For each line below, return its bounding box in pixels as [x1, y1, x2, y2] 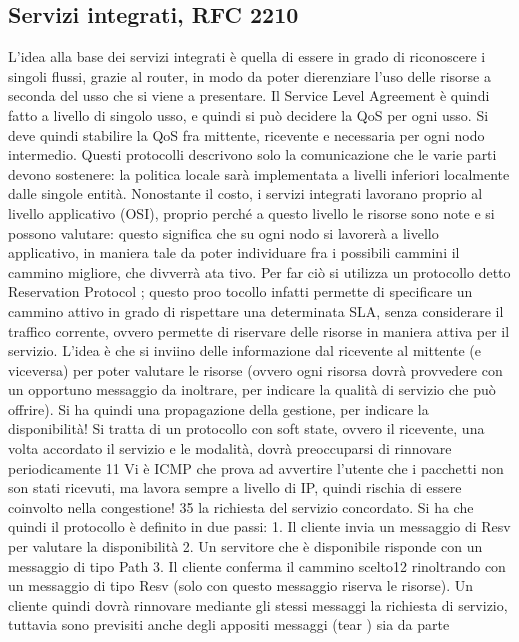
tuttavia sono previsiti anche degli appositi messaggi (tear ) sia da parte [8, 614, 450, 635]
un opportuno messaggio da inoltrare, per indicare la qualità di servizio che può [8, 379, 496, 400]
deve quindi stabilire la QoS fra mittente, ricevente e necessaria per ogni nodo [8, 124, 485, 145]
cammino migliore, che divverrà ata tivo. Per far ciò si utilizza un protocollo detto [8, 261, 511, 282]
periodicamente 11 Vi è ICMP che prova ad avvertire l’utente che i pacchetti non [8, 457, 504, 478]
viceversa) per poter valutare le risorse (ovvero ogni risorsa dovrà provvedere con [8, 359, 503, 380]
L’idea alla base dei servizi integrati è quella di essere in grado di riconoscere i [8, 46, 486, 67]
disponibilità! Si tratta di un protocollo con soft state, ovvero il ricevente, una [8, 418, 485, 439]
